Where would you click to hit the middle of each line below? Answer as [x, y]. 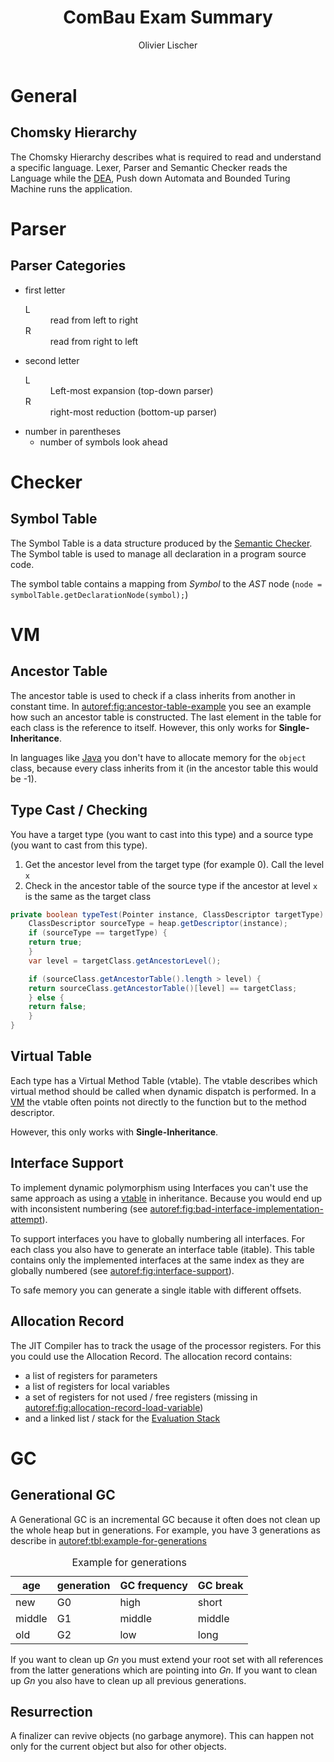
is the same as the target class [88, 896]
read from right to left [94, 341]
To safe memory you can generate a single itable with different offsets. [156, 1290]
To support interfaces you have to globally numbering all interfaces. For [157, 1238]
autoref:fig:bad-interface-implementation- [236, 1208]
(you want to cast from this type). [79, 845]
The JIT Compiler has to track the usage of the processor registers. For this [166, 1345]
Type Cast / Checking [79, 810]
